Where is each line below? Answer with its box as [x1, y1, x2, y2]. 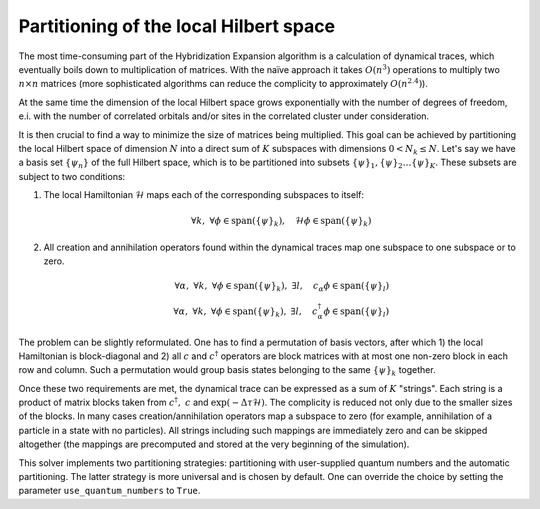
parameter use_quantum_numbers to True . [18, 485, 201, 497]
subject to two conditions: [18, 170, 126, 182]
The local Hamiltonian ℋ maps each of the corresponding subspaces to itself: [43, 189, 365, 201]
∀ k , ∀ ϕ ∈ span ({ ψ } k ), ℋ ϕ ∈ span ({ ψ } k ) [190, 215, 372, 229]
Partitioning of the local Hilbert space [18, 15, 335, 37]
